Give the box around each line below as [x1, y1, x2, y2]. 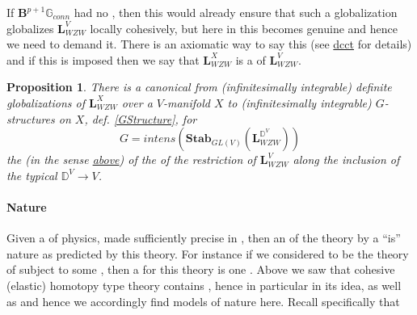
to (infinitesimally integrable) [227, 94, 372, 111]
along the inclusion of [293, 151, 400, 168]
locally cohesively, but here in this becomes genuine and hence [90, 19, 398, 36]
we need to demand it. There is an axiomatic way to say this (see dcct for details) [6, 36, 412, 52]
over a [121, 94, 153, 111]
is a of [235, 51, 266, 68]
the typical [6, 166, 57, 183]
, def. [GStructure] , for [84, 110, 197, 127]
